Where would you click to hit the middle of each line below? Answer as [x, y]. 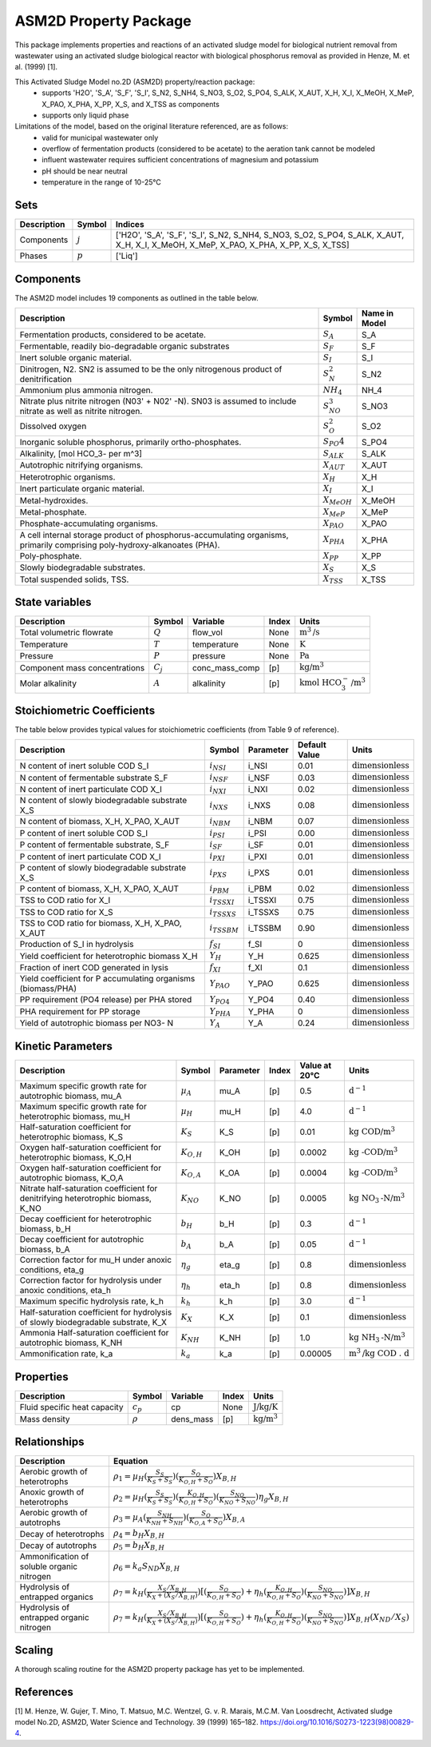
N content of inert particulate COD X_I [91, 790]
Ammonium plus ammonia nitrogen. [86, 390]
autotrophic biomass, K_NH [71, 1343]
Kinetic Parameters [64, 1046]
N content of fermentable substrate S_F [94, 778]
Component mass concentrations [82, 667]
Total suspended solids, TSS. [74, 579]
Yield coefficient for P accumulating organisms [107, 979]
